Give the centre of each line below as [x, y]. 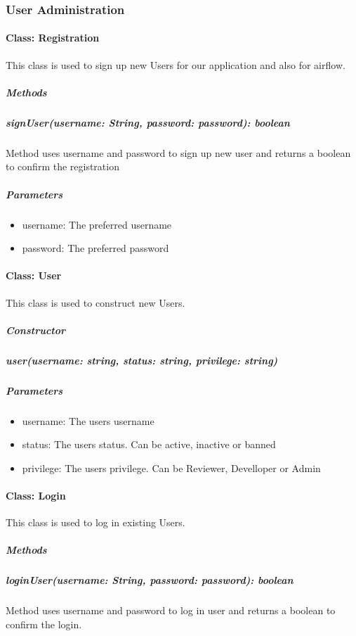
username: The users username [88, 420]
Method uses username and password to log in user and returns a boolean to [171, 610]
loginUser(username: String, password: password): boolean [150, 580]
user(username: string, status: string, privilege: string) [142, 360]
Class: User [34, 275]
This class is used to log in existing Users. [95, 522]
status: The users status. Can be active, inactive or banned [149, 444]
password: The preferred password [95, 248]
